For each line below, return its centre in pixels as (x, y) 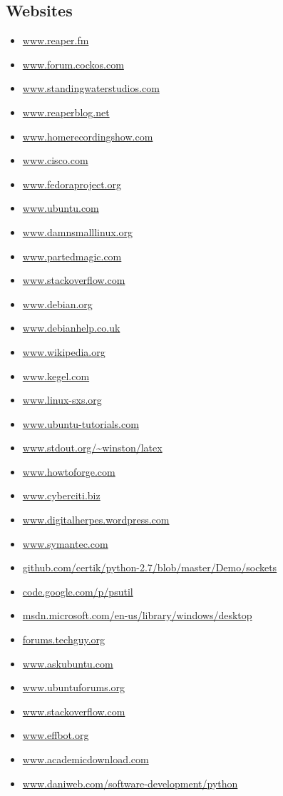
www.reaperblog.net (66, 112)
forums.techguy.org (64, 639)
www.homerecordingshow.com (88, 136)
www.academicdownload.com (86, 759)
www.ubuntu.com (61, 208)
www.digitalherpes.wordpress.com (96, 520)
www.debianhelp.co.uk (71, 328)
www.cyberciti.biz (61, 495)
